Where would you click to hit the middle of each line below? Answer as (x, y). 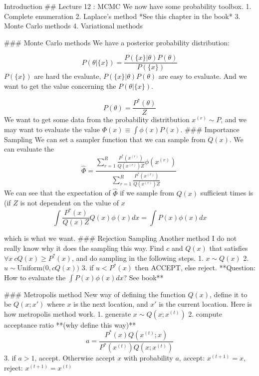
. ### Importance (210, 129)
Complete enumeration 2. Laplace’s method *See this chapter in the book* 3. (122, 16)
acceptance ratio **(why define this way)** (70, 324)
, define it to (228, 294)
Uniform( (31, 269)
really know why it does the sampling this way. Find (84, 248)
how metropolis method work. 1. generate (68, 313)
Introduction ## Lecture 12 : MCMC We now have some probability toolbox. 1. (128, 6)
